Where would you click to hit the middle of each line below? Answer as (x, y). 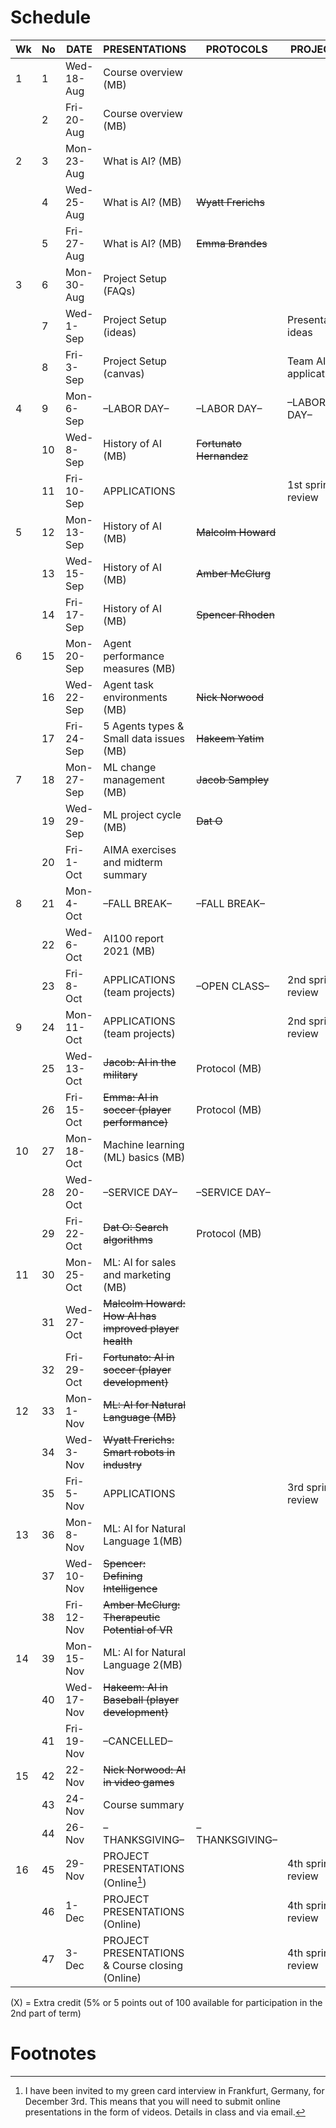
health (118, 1341)
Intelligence (130, 1588)
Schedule (51, 17)
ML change (130, 767)
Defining (123, 1576)
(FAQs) (120, 291)
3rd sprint (310, 1487)
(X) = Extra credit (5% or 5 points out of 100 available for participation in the (166, 2003)
